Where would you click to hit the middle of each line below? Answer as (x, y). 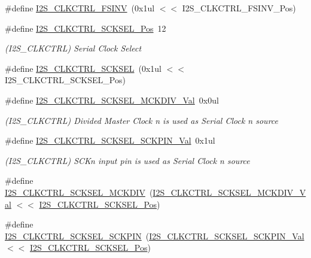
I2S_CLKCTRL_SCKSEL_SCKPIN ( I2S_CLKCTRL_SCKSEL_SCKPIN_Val (155, 236)
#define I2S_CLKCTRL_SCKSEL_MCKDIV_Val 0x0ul (112, 100)
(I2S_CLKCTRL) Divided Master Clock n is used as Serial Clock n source (142, 120)
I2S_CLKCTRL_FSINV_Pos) (239, 8)
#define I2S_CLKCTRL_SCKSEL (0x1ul (83, 68)
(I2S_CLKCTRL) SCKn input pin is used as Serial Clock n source (127, 160)
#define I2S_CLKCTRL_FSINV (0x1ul (80, 8)
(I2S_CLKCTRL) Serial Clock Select (73, 48)
